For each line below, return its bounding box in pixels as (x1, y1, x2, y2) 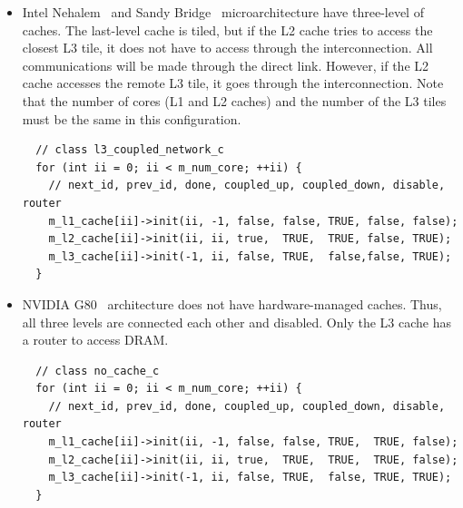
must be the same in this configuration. (22, 109, 241, 128)
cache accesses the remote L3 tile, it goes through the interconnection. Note (22, 73, 444, 93)
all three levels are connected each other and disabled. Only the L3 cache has (22, 312, 452, 331)
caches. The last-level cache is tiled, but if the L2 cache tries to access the (22, 20, 433, 39)
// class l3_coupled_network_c (35, 143, 224, 157)
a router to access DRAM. (22, 330, 169, 349)
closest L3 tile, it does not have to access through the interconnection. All (22, 38, 433, 57)
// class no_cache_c (35, 364, 160, 377)
